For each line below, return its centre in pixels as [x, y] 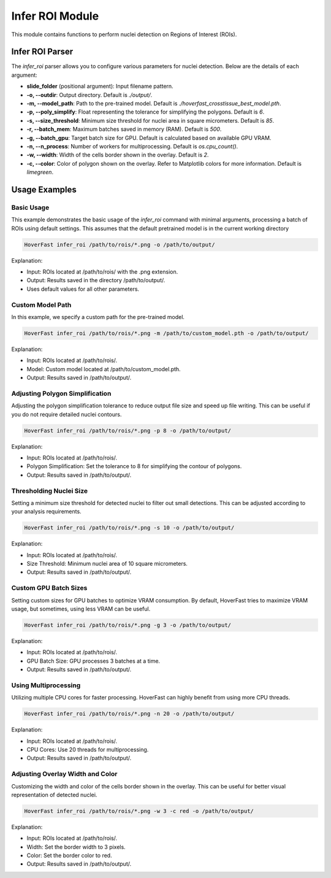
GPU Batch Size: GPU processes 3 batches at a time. [93, 661]
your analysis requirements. [47, 512]
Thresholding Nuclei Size [50, 491]
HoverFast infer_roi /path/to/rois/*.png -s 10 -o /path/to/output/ [129, 528]
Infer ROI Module [55, 16]
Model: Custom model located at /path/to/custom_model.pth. [104, 369]
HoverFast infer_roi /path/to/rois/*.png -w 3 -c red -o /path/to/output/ [139, 811]
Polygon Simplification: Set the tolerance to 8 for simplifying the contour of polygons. [134, 466]
